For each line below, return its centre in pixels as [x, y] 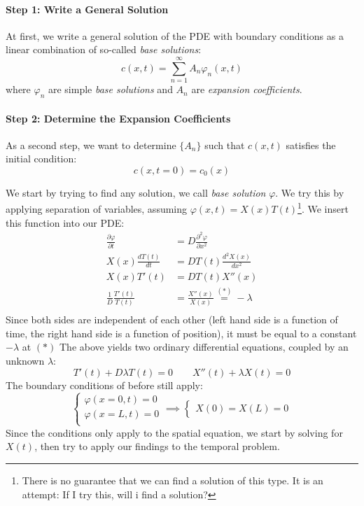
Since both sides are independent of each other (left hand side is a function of [172, 319]
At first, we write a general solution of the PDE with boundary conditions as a [175, 35]
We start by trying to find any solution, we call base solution [136, 192]
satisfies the [311, 145]
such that [225, 145]
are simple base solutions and [110, 89]
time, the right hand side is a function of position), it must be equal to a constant [181, 333]
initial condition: [41, 159]
